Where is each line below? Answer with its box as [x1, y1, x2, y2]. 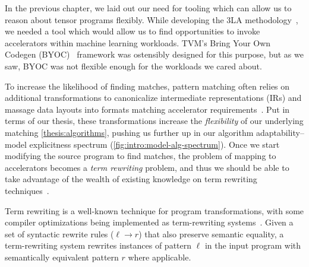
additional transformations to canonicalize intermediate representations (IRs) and [5, 91, 302, 104]
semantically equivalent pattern [5, 250, 119, 263]
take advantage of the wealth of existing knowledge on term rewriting [5, 173, 257, 185]
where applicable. [128, 250, 191, 263]
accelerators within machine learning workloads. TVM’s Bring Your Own [5, 36, 271, 49]
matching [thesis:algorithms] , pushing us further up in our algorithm [5, 126, 254, 138]
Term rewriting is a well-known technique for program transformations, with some [5, 204, 304, 217]
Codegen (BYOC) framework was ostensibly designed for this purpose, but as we [5, 48, 304, 61]
